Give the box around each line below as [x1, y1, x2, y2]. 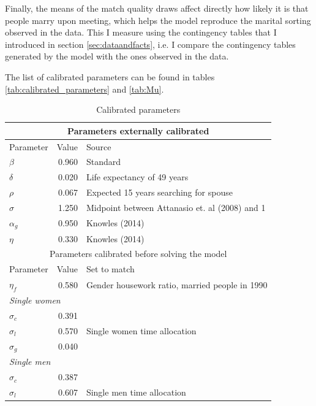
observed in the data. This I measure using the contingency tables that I [5, 26, 277, 39]
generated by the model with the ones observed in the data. [5, 50, 229, 63]
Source [86, 140, 111, 153]
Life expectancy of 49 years [86, 170, 189, 183]
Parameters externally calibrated [67, 124, 209, 137]
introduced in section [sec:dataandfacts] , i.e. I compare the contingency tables [5, 37, 296, 50]
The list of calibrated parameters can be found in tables [5, 70, 215, 83]
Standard [86, 155, 121, 168]
